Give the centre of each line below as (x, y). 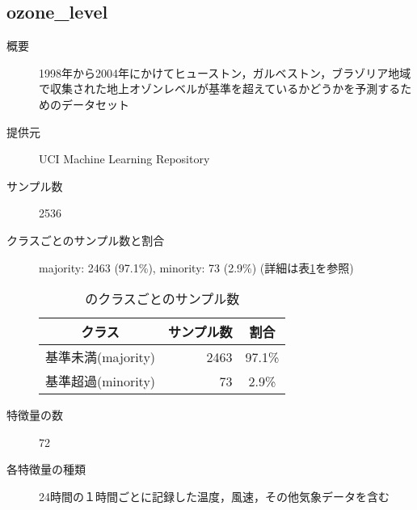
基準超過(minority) (101, 381)
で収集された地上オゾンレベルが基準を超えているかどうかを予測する (220, 89)
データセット (95, 104)
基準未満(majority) (101, 357)
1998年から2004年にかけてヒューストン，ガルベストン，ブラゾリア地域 (225, 72)
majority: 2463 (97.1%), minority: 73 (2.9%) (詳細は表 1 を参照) (196, 267)
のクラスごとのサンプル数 (162, 299)
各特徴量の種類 (46, 469)
